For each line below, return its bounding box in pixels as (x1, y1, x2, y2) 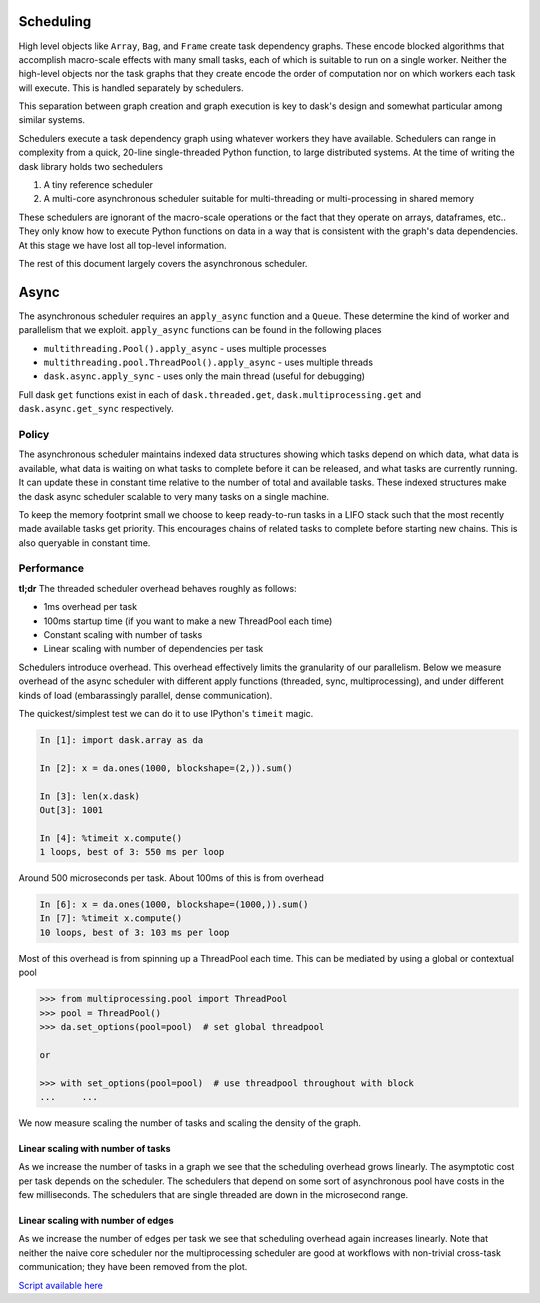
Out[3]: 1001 (39, 804, 104, 815)
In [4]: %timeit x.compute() (39, 832, 183, 844)
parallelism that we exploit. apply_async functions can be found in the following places (18, 324, 382, 336)
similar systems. (18, 114, 85, 126)
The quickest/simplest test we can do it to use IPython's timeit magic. (18, 707, 314, 719)
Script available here (18, 1279, 104, 1291)
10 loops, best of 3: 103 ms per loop (39, 926, 230, 938)
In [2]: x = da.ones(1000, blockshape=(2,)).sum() (39, 762, 294, 774)
